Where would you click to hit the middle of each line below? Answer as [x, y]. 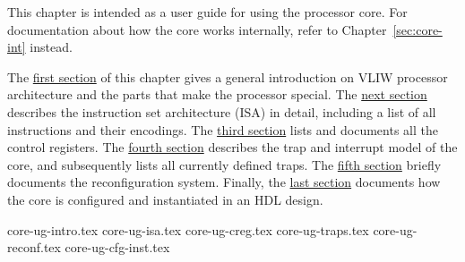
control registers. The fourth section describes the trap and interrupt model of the [232, 147]
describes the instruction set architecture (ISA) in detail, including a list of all [222, 111]
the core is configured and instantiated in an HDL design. [165, 199]
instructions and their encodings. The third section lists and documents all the [223, 129]
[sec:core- [418, 29]
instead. [51, 47]
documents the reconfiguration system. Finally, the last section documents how [224, 182]
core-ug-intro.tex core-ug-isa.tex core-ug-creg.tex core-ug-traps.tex [188, 229]
